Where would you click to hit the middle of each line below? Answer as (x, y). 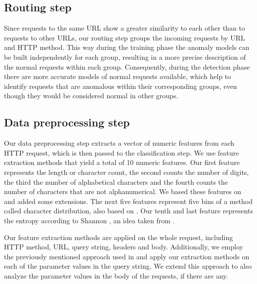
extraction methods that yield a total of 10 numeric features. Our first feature (122, 162)
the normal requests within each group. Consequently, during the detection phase (127, 66)
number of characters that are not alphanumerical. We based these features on (123, 191)
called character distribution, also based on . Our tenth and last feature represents (128, 211)
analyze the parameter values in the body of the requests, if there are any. (116, 275)
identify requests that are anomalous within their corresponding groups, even (121, 86)
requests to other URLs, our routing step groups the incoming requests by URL (125, 37)
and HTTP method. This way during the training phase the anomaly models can (127, 47)
